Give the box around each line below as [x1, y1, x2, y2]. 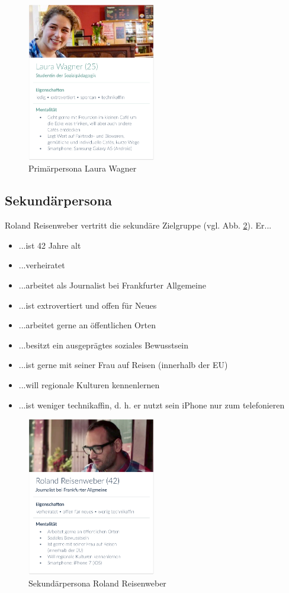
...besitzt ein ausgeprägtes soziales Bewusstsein [18, 338, 189, 351]
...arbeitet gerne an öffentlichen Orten [18, 319, 156, 331]
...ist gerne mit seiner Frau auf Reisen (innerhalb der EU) [18, 359, 228, 371]
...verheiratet [18, 259, 65, 271]
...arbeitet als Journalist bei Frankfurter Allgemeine [18, 279, 206, 291]
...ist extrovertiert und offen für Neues [18, 299, 157, 311]
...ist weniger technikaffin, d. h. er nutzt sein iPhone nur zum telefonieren [18, 398, 285, 411]
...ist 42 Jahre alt [18, 239, 81, 251]
